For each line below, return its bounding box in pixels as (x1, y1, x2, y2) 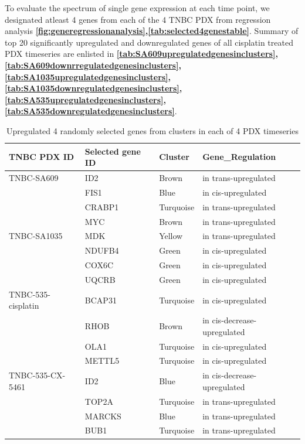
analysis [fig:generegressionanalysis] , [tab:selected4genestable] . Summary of (5, 25, 299, 37)
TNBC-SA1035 (9, 230, 63, 242)
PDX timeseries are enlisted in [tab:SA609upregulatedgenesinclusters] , (5, 47, 278, 60)
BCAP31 (84, 293, 117, 306)
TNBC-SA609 (9, 171, 59, 183)
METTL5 (84, 354, 120, 367)
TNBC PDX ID (9, 151, 74, 163)
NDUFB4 (84, 244, 119, 257)
